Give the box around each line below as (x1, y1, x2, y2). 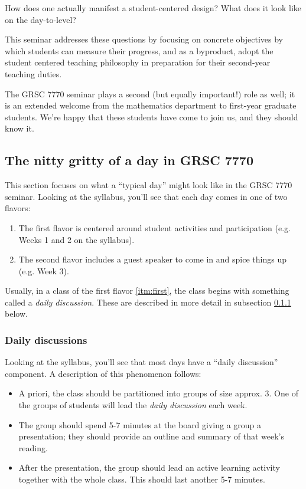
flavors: (5, 202, 31, 214)
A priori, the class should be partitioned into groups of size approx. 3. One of (18, 387, 298, 399)
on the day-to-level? (5, 13, 76, 25)
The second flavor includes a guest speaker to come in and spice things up (18, 253, 287, 265)
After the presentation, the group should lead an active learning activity (18, 461, 280, 474)
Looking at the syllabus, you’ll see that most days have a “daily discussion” (5, 356, 278, 368)
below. (5, 307, 28, 320)
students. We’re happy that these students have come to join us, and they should (5, 110, 298, 123)
